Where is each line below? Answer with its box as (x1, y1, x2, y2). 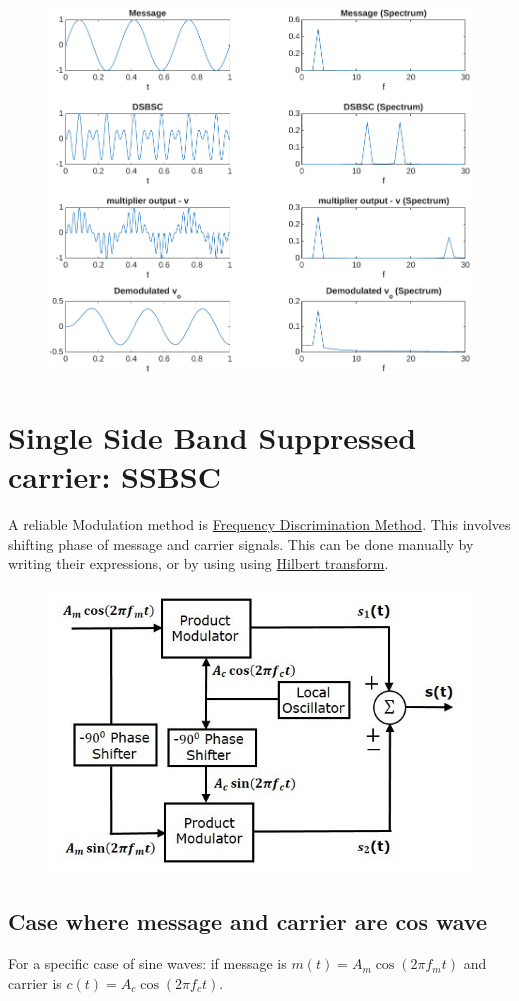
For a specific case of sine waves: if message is (8, 953, 287, 974)
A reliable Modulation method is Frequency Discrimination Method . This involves (8, 514, 511, 535)
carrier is (8, 972, 62, 993)
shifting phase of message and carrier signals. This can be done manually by (8, 533, 474, 554)
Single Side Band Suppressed (8, 417, 417, 458)
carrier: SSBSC (8, 456, 221, 497)
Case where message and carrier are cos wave (8, 906, 487, 937)
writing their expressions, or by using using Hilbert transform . (8, 553, 389, 574)
